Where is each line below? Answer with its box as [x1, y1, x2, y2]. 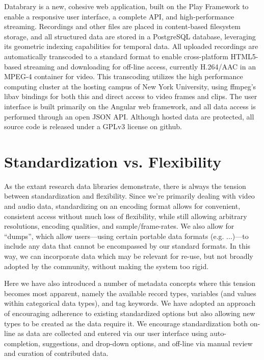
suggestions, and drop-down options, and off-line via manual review [42, 338, 253, 348]
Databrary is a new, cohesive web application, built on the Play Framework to [4, 1, 249, 11]
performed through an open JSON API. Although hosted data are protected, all [4, 111, 254, 122]
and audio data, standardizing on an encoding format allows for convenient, [4, 201, 241, 211]
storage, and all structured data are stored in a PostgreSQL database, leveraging [4, 31, 256, 41]
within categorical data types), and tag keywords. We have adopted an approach [4, 298, 256, 308]
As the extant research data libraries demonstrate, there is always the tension [4, 180, 246, 191]
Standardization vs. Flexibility [4, 151, 222, 172]
